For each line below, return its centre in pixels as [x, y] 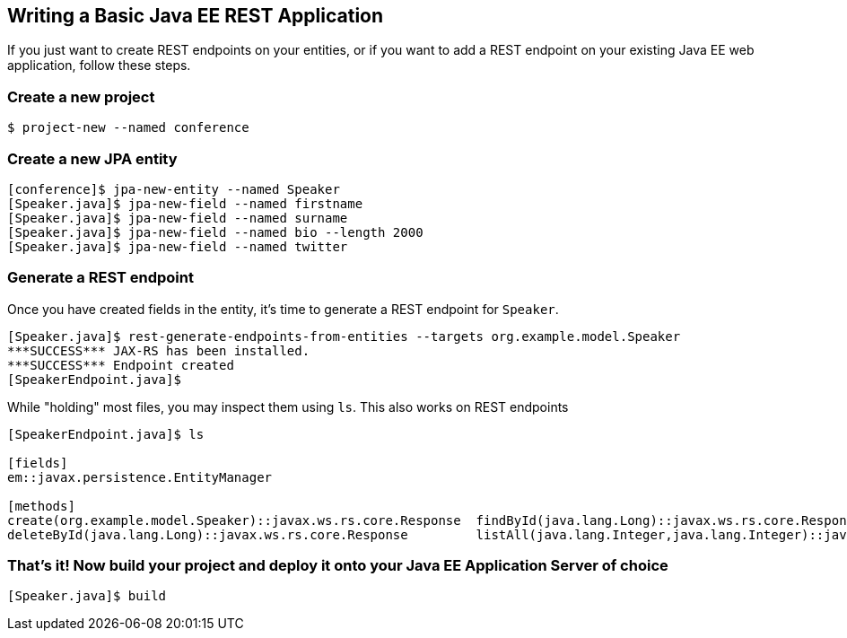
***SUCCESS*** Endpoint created [121, 365]
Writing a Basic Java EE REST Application [196, 16]
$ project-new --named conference [128, 128]
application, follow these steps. [99, 66]
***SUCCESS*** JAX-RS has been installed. [159, 350]
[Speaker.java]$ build [87, 596]
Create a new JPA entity [92, 158]
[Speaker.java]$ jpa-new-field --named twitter [178, 246]
